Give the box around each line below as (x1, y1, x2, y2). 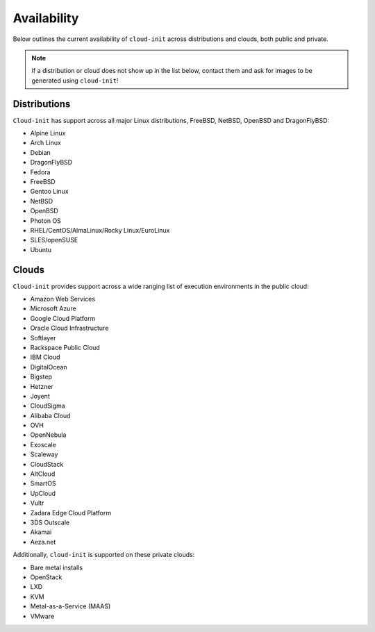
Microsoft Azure (30, 304, 76, 313)
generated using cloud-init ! (31, 76, 119, 85)
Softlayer (30, 333, 56, 342)
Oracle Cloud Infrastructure (30, 324, 109, 333)
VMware (30, 612, 55, 620)
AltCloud (30, 469, 56, 479)
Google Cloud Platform (30, 314, 96, 322)
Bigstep (30, 372, 52, 381)
